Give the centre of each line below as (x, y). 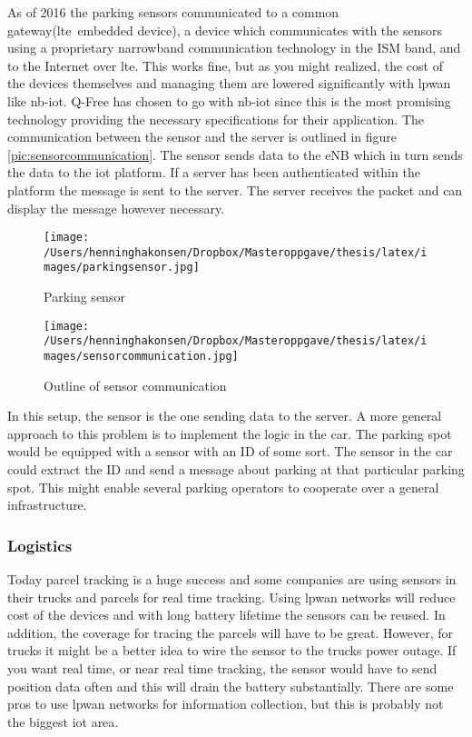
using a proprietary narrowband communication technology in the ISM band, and (234, 48)
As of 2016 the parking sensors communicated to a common (173, 12)
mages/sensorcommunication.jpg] (141, 356)
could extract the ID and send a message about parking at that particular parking (236, 469)
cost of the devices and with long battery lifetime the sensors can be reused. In (226, 615)
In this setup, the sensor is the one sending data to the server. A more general (225, 416)
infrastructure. (47, 505)
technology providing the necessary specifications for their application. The (216, 119)
